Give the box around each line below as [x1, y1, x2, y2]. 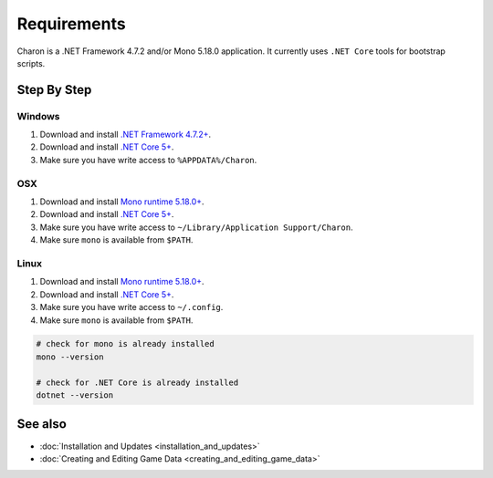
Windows [16, 109, 60, 122]
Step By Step [16, 82, 92, 98]
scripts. [16, 57, 46, 68]
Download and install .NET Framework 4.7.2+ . [39, 129, 212, 140]
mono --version [36, 351, 104, 362]
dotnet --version [36, 390, 114, 400]
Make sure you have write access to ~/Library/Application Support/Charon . [39, 222, 353, 233]
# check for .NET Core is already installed [36, 377, 239, 388]
